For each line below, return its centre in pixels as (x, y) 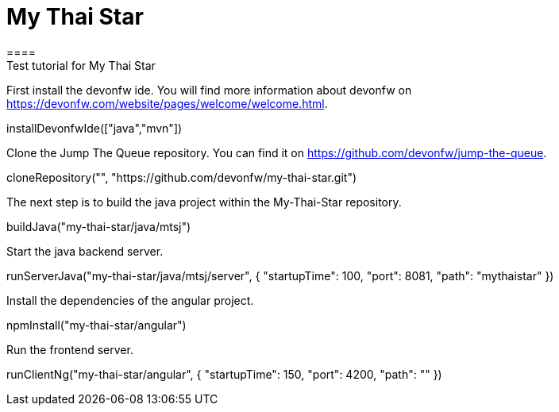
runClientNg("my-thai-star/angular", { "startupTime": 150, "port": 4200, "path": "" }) (224, 374)
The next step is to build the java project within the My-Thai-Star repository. (204, 202)
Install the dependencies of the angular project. (130, 300)
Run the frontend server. (70, 349)
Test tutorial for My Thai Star (81, 65)
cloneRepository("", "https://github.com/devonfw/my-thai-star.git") (182, 177)
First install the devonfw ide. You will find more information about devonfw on (209, 90)
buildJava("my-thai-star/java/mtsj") (99, 226)
